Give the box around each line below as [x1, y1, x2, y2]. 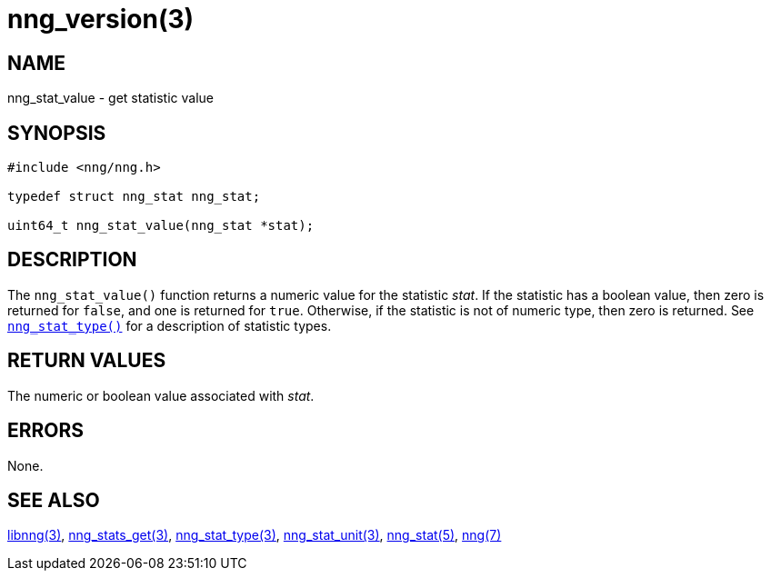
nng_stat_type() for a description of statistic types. [7, 317, 332, 334]
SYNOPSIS [7, 121, 106, 144]
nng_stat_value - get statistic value [7, 90, 215, 106]
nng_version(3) [7, 4, 195, 35]
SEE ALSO [7, 488, 100, 512]
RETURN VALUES [7, 349, 166, 373]
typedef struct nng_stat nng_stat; [7, 189, 261, 204]
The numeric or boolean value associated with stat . [7, 387, 315, 404]
